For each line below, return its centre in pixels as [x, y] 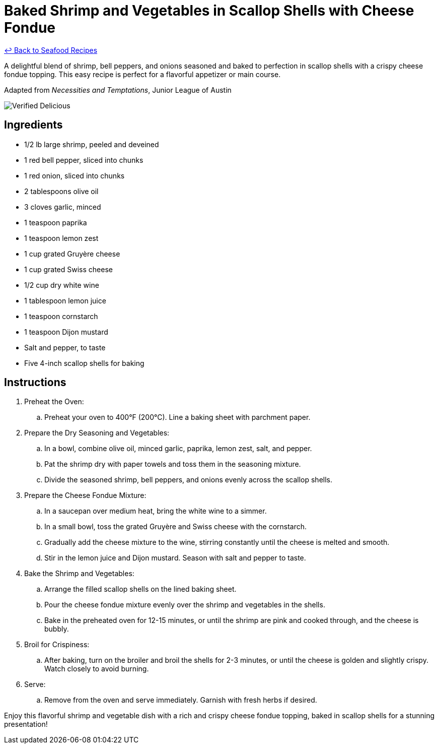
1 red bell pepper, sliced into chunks [84, 160]
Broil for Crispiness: [57, 645]
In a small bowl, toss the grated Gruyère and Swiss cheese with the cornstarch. [176, 527]
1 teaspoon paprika [56, 222]
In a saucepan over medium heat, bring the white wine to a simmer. [156, 511]
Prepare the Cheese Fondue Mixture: [85, 495]
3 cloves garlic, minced [63, 207]
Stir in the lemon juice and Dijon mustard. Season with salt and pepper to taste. [175, 558]
